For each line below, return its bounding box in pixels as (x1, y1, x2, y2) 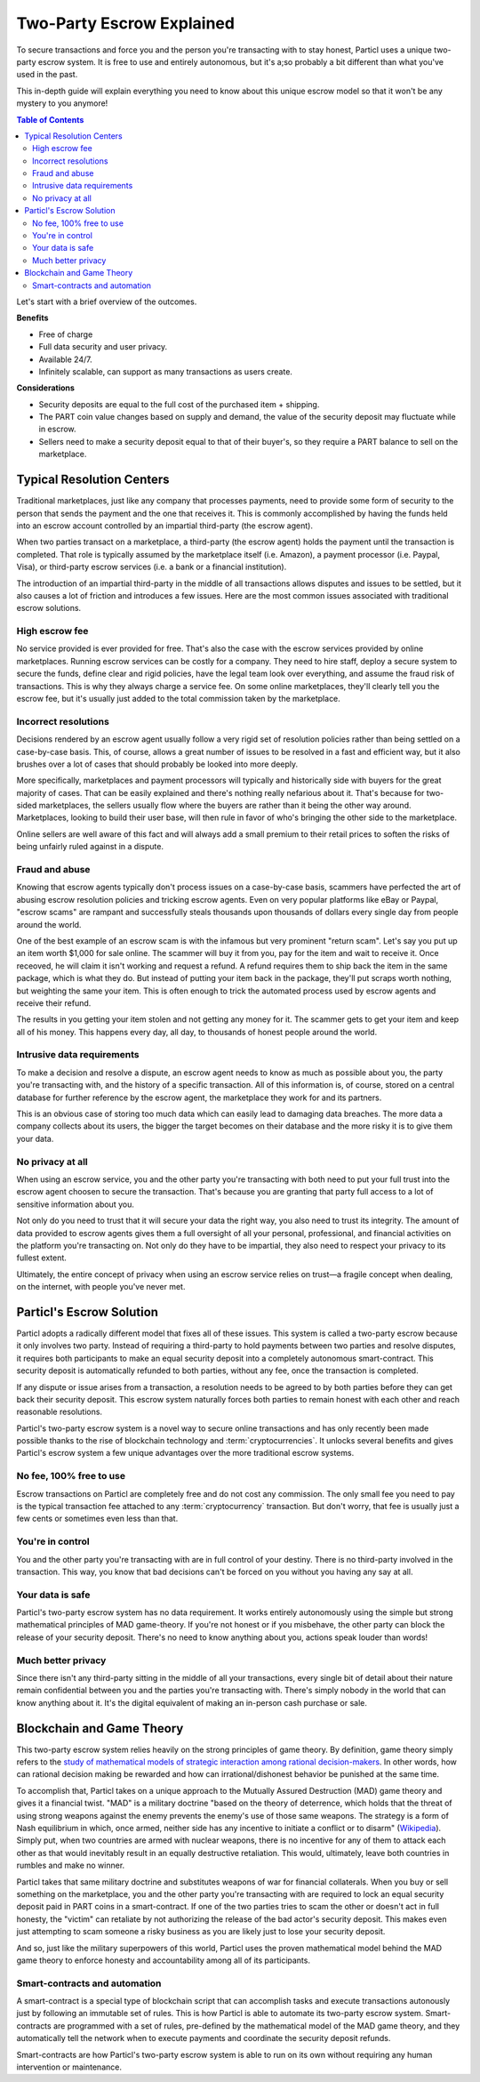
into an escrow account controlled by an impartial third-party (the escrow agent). (16, 520, 313, 531)
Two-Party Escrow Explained (16, 13, 236, 33)
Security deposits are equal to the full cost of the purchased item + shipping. (38, 398, 320, 409)
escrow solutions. (16, 603, 82, 614)
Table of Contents (16, 114, 84, 125)
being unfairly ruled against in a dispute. (16, 841, 164, 852)
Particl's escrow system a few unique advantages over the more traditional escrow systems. (16, 1448, 355, 1459)
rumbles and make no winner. (16, 1860, 125, 1871)
